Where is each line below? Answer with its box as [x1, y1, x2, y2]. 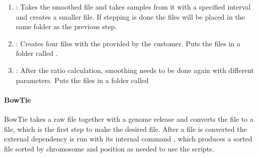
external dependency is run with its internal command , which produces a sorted [4, 133, 252, 144]
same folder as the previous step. [16, 21, 117, 32]
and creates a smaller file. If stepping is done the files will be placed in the [16, 11, 245, 22]
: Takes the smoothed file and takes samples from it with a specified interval [16, 2, 251, 12]
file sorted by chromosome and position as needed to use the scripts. [4, 143, 214, 153]
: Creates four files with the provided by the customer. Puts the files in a [16, 38, 240, 48]
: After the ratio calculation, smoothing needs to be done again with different [16, 64, 254, 75]
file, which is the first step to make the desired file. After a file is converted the [4, 123, 247, 134]
